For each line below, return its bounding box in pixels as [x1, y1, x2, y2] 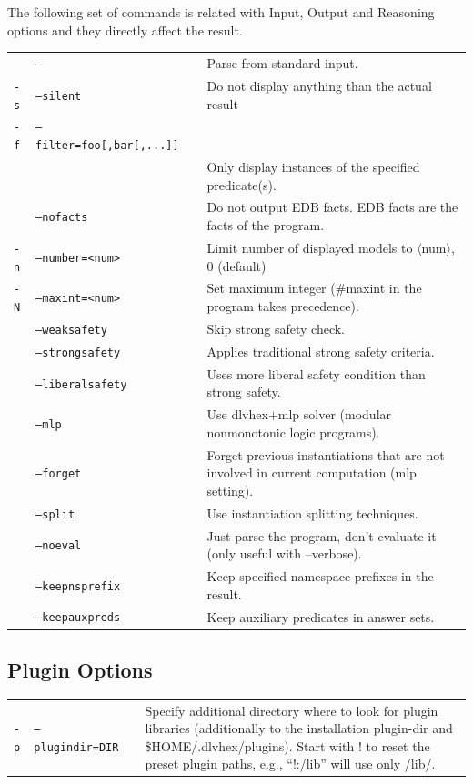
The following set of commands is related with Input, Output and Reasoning [7, 3, 435, 21]
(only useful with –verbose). [206, 544, 362, 563]
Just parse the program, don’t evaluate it [206, 526, 437, 545]
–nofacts [35, 211, 88, 225]
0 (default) [206, 256, 267, 275]
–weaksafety [35, 323, 107, 337]
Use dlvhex [206, 405, 268, 424]
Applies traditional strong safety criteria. [206, 341, 435, 360]
